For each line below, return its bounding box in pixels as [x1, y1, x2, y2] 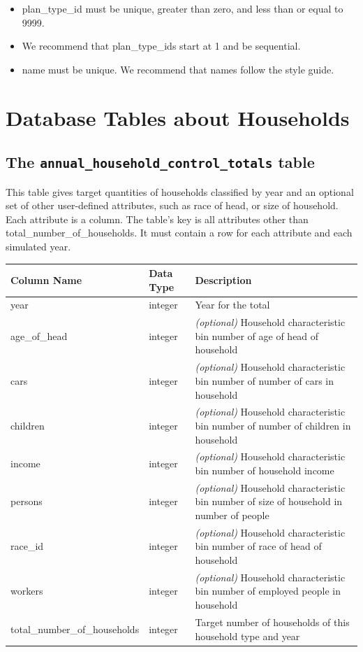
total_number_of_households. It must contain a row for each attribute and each [6, 225, 353, 240]
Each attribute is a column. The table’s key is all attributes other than [6, 211, 309, 226]
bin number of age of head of [195, 328, 319, 343]
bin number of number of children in [195, 418, 351, 432]
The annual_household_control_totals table [6, 151, 315, 173]
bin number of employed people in [195, 583, 341, 598]
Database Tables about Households [6, 103, 350, 132]
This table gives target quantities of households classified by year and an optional [6, 184, 354, 199]
